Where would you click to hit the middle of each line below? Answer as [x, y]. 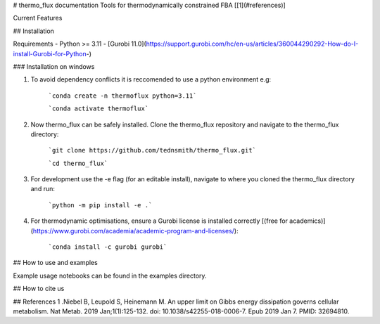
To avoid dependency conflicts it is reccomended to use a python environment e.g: [151, 79]
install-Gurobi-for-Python [50, 53]
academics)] [308, 221]
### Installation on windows [54, 66]
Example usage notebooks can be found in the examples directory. [110, 276]
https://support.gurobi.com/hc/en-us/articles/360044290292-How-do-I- [252, 44]
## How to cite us [39, 289]
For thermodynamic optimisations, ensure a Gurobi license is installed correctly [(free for [159, 221]
